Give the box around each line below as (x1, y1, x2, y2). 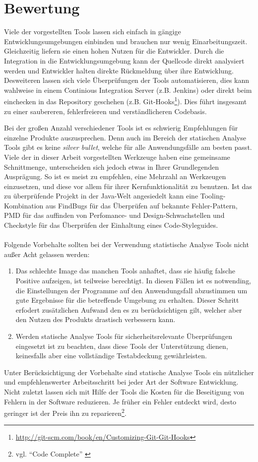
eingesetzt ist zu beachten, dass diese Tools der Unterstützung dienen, (15, 340, 228, 351)
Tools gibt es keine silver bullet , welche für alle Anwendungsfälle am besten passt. (4, 142, 252, 152)
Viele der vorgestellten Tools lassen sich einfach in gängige (4, 26, 181, 37)
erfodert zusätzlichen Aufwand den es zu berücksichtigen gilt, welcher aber (15, 304, 242, 315)
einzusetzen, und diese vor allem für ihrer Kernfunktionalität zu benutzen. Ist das (4, 181, 252, 191)
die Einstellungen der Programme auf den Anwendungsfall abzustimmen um (15, 285, 248, 295)
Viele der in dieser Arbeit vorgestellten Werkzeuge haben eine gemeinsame (4, 151, 230, 162)
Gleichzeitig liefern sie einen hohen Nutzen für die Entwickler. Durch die (4, 46, 224, 56)
